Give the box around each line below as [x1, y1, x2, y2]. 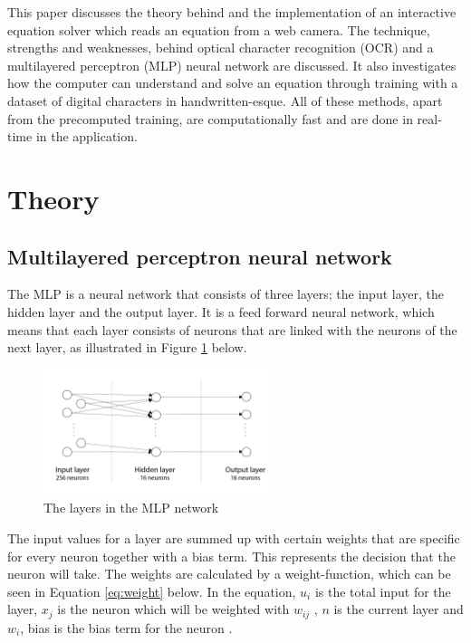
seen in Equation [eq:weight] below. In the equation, [7, 581, 296, 600]
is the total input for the [314, 581, 451, 600]
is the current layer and [333, 600, 464, 619]
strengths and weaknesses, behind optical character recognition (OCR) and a [7, 38, 434, 57]
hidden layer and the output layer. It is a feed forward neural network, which [7, 302, 435, 321]
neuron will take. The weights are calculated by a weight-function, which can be [7, 564, 451, 583]
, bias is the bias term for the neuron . [20, 618, 233, 637]
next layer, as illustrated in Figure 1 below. [7, 338, 247, 357]
